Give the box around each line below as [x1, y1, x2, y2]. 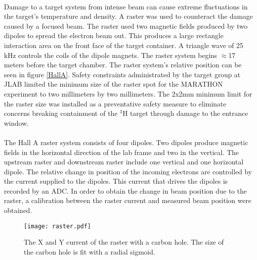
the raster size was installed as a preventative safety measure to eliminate [4, 98, 226, 108]
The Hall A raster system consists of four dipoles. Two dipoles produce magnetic [4, 137, 248, 147]
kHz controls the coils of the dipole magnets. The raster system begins [4, 50, 217, 60]
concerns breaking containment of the [4, 108, 118, 118]
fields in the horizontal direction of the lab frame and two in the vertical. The [4, 147, 239, 157]
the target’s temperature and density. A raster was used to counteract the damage [4, 11, 253, 21]
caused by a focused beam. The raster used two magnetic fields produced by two [4, 20, 248, 31]
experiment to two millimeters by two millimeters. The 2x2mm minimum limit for [4, 88, 252, 99]
